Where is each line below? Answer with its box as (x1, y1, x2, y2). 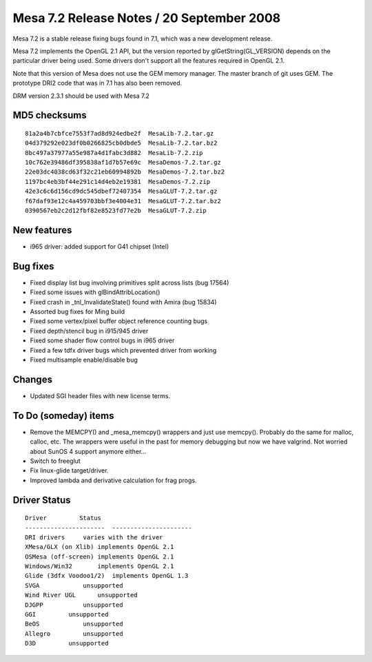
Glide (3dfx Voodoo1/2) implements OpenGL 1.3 (25, 572, 189, 580)
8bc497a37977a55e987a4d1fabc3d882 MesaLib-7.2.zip (25, 149, 203, 156)
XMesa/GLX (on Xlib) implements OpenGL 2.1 (25, 543, 174, 551)
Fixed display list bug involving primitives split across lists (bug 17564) (30, 278, 229, 287)
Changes (12, 373, 53, 385)
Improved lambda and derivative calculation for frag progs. (30, 476, 197, 484)
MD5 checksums (12, 110, 87, 121)
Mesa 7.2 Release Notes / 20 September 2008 (12, 10, 281, 25)
